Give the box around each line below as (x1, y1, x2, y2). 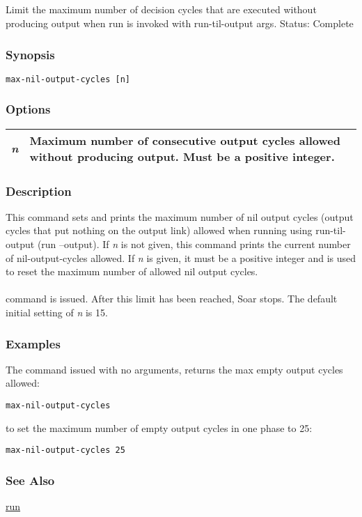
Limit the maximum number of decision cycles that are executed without (6, 2, 317, 17)
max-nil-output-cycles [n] (6, 74, 130, 84)
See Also (6, 471, 55, 488)
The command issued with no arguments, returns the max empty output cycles (6, 362, 343, 376)
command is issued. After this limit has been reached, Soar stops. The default (6, 291, 338, 306)
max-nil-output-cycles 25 (6, 445, 125, 456)
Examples (6, 334, 61, 352)
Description (6, 182, 72, 199)
